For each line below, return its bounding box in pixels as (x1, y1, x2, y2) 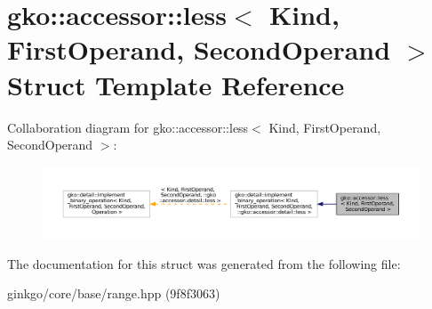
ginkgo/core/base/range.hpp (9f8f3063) (7, 284, 220, 303)
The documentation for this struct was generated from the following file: (7, 254, 401, 272)
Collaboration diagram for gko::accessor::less (7, 118, 249, 136)
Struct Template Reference (7, 66, 345, 102)
